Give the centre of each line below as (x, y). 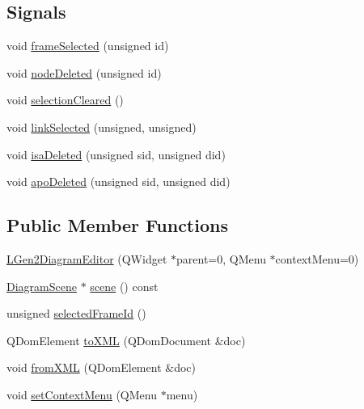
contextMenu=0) (317, 258)
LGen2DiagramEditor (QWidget (87, 258)
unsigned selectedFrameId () (76, 313)
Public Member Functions (117, 225)
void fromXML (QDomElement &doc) (101, 367)
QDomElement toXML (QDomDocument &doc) (126, 340)
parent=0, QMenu (221, 258)
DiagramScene (42, 286)
